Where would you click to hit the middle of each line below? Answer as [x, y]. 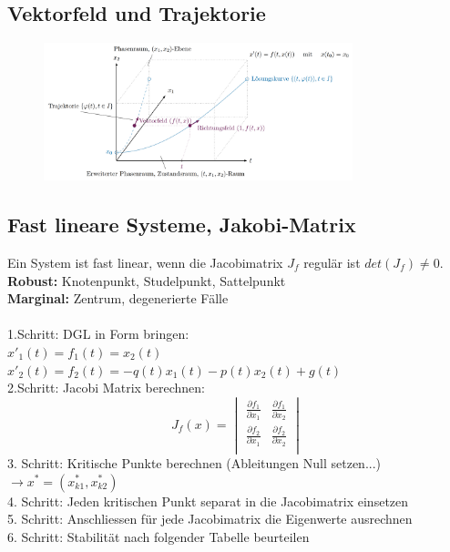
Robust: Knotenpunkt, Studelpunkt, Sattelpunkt [147, 280]
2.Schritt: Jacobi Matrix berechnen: [106, 388]
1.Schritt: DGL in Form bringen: [98, 334]
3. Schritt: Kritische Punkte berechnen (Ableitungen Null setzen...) [194, 462]
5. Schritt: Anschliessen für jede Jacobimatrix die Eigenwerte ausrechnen [210, 519]
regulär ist [332, 263]
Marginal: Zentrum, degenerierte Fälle [118, 298]
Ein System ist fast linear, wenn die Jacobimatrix [145, 263]
